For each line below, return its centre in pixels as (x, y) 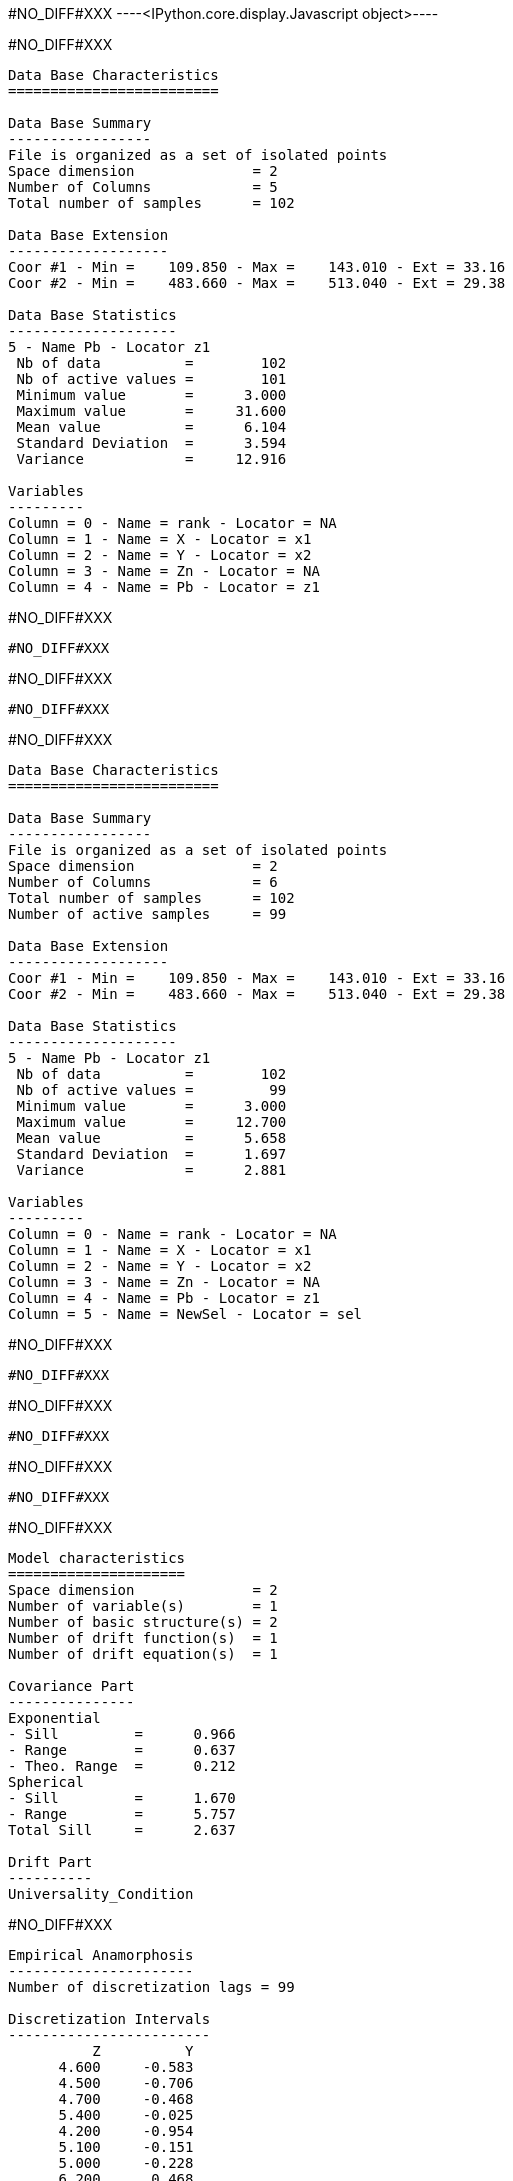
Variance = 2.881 (151, 1170)
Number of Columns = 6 (143, 882)
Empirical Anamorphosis (101, 1955)
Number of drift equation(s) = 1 (143, 1654)
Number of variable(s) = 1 (143, 1606)
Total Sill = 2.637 (122, 1830)
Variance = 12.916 (151, 459)
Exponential (54, 1718)
